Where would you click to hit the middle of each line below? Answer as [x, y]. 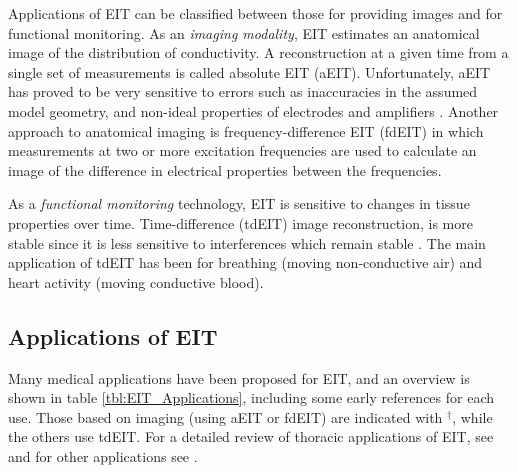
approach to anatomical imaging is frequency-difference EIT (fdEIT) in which [246, 130]
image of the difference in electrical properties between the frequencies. [225, 169]
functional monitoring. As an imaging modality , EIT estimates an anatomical [244, 32]
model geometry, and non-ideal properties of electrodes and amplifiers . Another [253, 110]
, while [472, 416]
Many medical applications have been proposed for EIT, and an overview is [239, 377]
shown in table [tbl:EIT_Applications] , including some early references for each [251, 397]
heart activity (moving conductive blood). [136, 281]
